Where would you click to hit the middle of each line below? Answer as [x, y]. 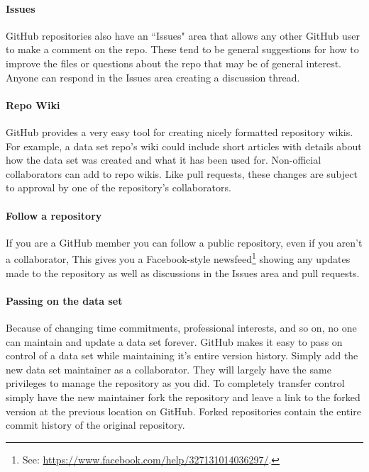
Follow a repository [54, 215]
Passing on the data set [64, 300]
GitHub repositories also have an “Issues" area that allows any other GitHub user [183, 35]
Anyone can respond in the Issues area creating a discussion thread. [153, 77]
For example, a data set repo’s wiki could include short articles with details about [184, 146]
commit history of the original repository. [95, 425]
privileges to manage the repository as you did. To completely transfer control [175, 383]
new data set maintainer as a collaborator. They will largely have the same [169, 369]
